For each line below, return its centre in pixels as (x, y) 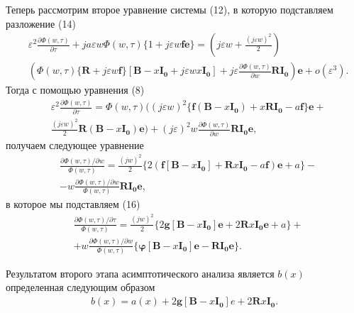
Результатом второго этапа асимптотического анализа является (140, 273)
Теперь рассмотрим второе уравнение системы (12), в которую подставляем (170, 9)
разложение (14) (41, 23)
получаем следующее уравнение (75, 144)
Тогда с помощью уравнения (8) (75, 90)
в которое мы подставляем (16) (73, 204)
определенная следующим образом (81, 287)
